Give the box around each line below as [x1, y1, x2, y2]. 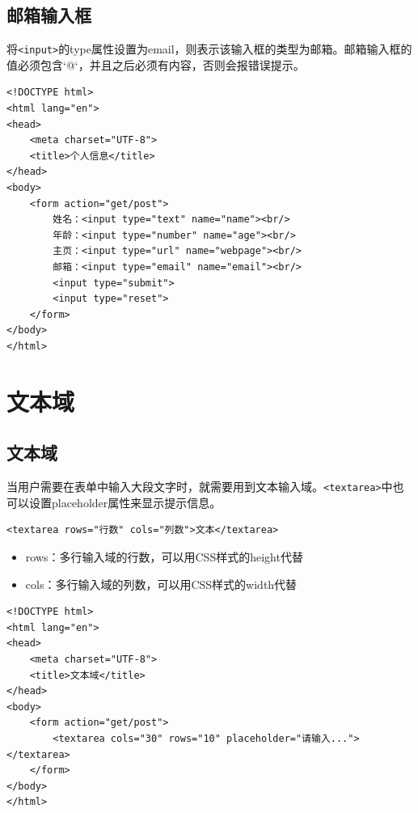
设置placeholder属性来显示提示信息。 [28, 493, 222, 510]
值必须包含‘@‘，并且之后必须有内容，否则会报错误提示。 [6, 56, 305, 73]
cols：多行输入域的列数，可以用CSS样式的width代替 [25, 575, 298, 592]
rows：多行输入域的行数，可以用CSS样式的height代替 [25, 548, 303, 565]
